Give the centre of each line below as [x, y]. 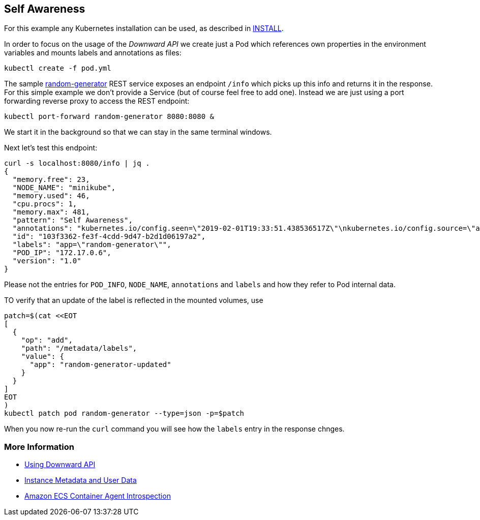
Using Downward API [60, 465]
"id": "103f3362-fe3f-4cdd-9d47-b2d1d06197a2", [109, 237]
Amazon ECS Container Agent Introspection [98, 496]
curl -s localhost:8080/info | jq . [77, 163]
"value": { [43, 357]
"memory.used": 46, [51, 196]
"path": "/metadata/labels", [79, 348]
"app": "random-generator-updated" [100, 365]
